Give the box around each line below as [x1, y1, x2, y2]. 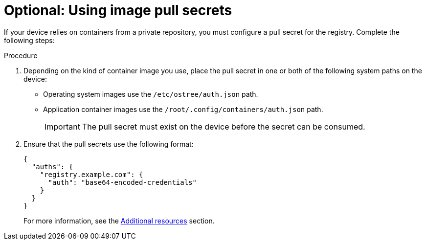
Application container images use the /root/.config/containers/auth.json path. [43, 105, 323, 113]
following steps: [4, 36, 55, 44]
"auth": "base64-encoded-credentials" [48, 178, 197, 186]
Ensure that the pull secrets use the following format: [23, 139, 194, 148]
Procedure [4, 51, 38, 60]
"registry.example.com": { [40, 170, 143, 178]
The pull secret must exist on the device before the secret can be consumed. [82, 121, 365, 132]
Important [45, 121, 80, 132]
